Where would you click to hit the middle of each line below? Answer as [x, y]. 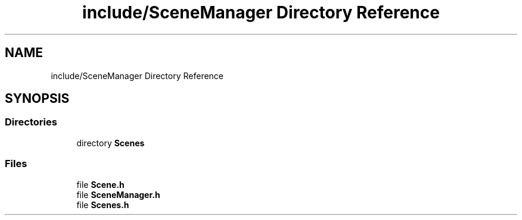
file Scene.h [100, 184]
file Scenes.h [103, 205]
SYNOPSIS [37, 99]
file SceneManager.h [118, 194]
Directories [31, 122]
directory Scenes [111, 143]
